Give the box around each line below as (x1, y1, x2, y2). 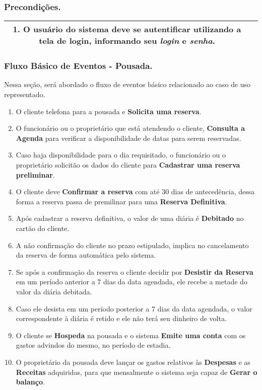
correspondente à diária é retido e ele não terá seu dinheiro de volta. (16, 313, 227, 324)
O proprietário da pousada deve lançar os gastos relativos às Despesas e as (16, 356, 250, 367)
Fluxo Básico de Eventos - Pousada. (4, 59, 153, 72)
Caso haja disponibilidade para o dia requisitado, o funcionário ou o (16, 149, 226, 160)
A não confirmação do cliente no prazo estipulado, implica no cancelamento (16, 240, 249, 250)
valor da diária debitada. (16, 286, 92, 296)
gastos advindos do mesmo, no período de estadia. (16, 340, 171, 350)
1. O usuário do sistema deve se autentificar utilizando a (13, 23, 241, 35)
